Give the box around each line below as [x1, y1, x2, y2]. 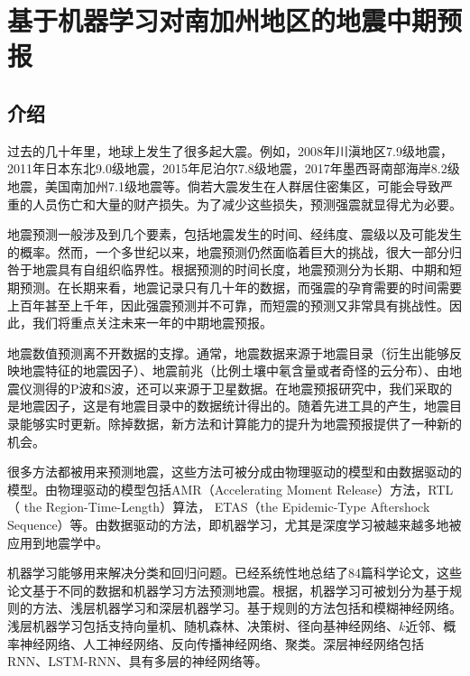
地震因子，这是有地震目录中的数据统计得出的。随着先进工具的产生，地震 [19, 396, 449, 415]
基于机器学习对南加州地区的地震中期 [7, 2, 438, 39]
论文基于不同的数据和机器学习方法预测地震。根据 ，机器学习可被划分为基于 [7, 580, 449, 599]
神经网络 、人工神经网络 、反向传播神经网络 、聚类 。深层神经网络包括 [19, 634, 424, 653]
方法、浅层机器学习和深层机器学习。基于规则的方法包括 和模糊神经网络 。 [32, 598, 462, 617]
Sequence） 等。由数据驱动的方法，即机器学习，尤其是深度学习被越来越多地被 [7, 515, 462, 534]
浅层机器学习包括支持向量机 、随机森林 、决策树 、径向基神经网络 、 [7, 616, 399, 635]
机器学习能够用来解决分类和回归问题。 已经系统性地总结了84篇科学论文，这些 [7, 563, 462, 582]
